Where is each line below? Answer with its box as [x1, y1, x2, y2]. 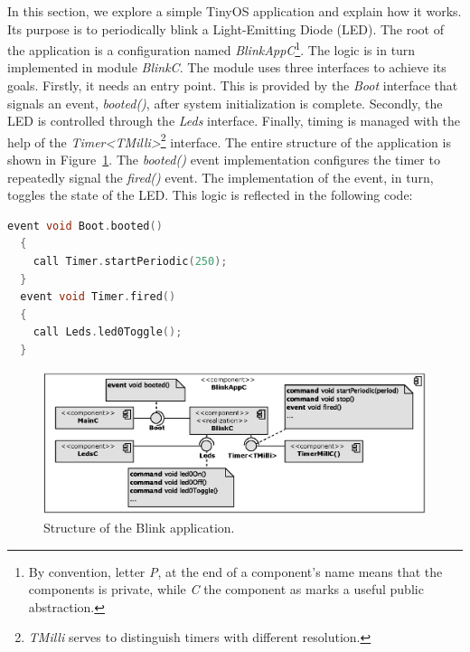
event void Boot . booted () [7, 219, 163, 232]
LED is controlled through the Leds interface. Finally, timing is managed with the [7, 111, 461, 130]
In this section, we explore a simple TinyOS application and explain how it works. [7, 2, 462, 20]
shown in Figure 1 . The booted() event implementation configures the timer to [7, 150, 440, 169]
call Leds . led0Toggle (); [33, 326, 183, 339]
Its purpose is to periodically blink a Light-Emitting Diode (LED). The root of [7, 19, 445, 38]
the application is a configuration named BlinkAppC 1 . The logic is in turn [7, 38, 416, 59]
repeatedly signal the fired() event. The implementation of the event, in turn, [7, 167, 434, 186]
